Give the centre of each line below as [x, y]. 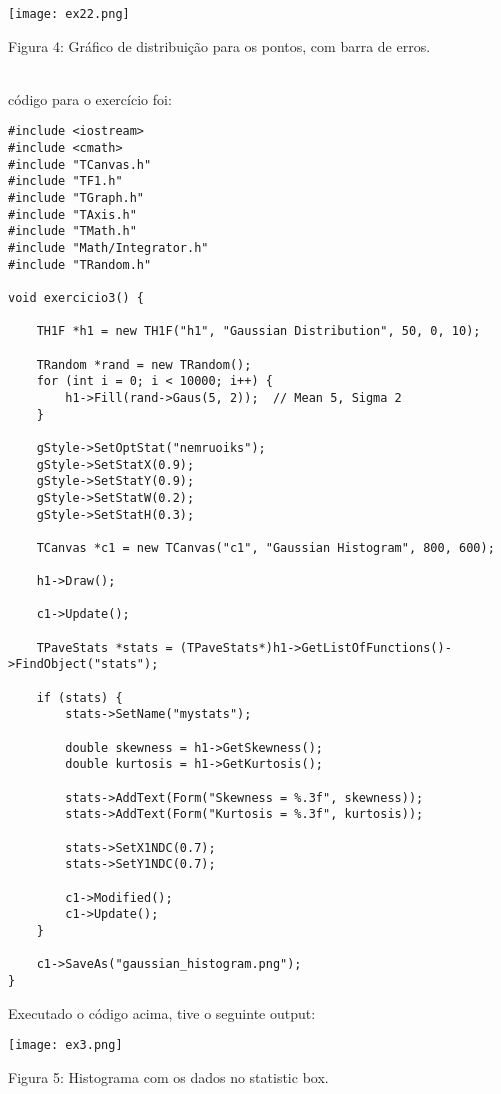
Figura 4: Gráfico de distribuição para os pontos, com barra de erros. [219, 45]
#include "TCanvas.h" [80, 164]
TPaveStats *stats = [104, 647]
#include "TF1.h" [65, 181]
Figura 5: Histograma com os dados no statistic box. [168, 1076]
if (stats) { [79, 697]
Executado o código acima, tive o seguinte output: [162, 1012]
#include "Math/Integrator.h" [108, 248]
